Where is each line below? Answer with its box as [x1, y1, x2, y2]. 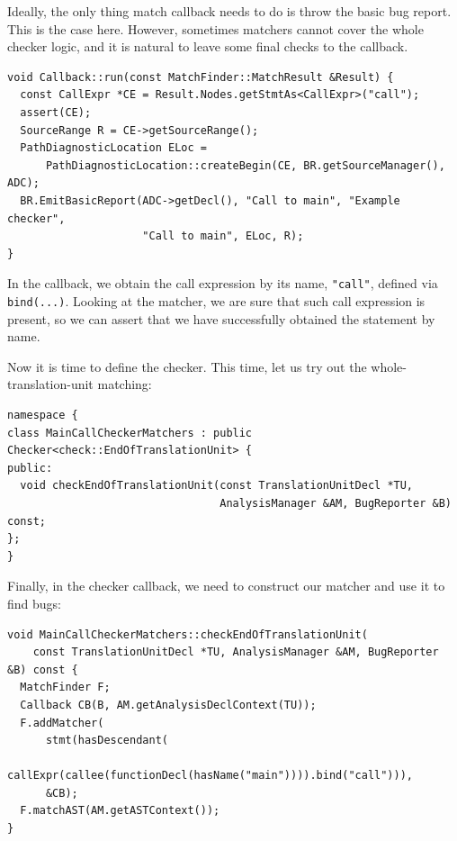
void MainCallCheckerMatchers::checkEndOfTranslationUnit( [7, 628, 368, 641]
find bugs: [7, 593, 61, 612]
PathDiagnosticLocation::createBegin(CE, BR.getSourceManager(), [45, 158, 445, 172]
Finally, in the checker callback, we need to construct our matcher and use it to [7, 576, 445, 595]
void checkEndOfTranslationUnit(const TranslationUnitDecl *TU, [20, 479, 414, 493]
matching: [97, 375, 152, 393]
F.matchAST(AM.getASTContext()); [20, 804, 220, 818]
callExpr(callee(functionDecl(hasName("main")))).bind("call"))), [7, 769, 414, 782]
